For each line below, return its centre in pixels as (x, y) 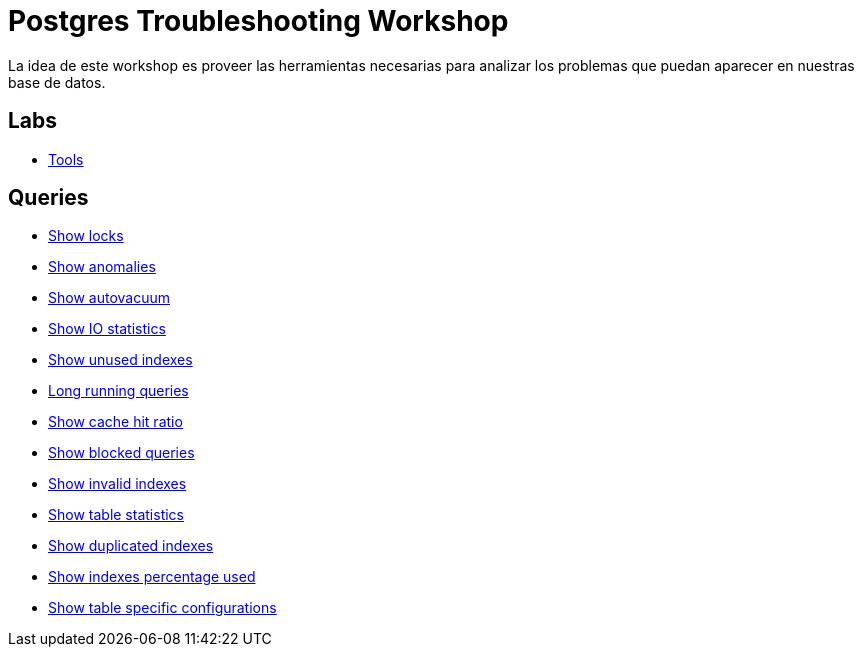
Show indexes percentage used (152, 577)
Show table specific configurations (162, 608)
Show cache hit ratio (115, 422)
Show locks (86, 236)
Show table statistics (116, 515)
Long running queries (118, 391)
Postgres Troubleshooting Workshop (258, 21)
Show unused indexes (120, 360)
